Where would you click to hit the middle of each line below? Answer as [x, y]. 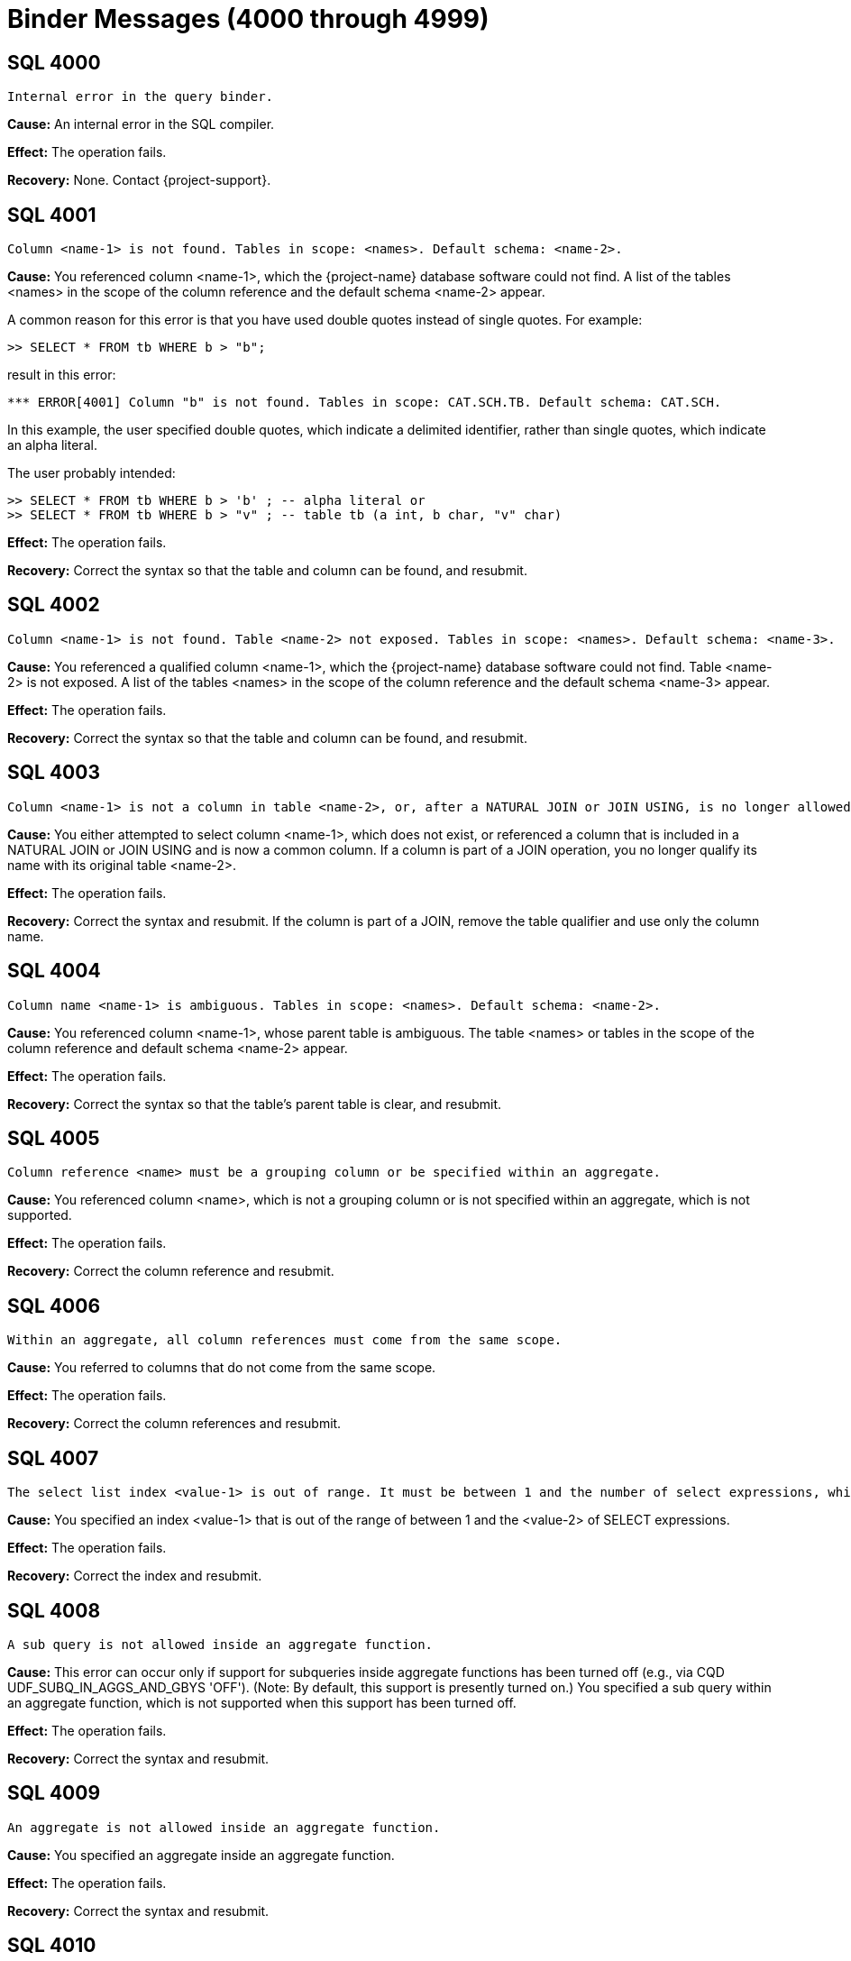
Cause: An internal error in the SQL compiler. [141, 124]
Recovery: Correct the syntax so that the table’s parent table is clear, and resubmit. [255, 1104]
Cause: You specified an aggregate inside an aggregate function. [201, 1855]
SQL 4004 [54, 971]
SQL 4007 [53, 1458]
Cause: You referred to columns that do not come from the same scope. [222, 1368]
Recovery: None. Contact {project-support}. [139, 180]
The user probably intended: [92, 473]
